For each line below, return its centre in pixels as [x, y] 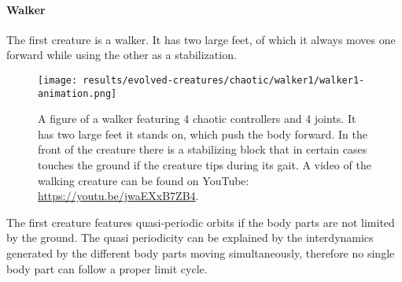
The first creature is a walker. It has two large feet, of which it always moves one [201, 39]
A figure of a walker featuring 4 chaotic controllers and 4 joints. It [197, 119]
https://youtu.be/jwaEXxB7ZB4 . [118, 196]
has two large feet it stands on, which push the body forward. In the [203, 134]
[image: [58, 80]
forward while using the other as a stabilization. [122, 55]
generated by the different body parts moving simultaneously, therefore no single [201, 253]
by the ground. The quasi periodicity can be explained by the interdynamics [190, 237]
